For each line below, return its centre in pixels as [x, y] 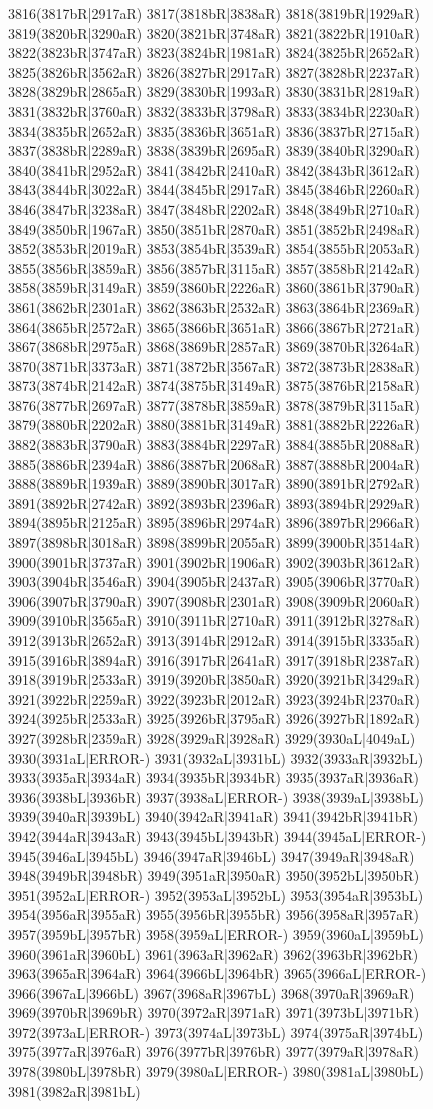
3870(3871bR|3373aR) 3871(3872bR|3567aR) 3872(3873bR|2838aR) [214, 365]
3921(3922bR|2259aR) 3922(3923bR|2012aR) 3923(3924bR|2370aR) [214, 698]
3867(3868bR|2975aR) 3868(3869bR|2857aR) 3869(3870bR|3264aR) [214, 346]
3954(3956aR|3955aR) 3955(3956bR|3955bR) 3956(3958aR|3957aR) [214, 914]
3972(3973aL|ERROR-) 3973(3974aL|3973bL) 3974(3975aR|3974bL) [216, 1031]
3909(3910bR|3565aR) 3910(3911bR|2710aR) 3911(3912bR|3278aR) [214, 620]
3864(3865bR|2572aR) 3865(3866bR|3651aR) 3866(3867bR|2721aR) [214, 326]
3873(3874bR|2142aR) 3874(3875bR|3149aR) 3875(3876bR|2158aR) [214, 385]
